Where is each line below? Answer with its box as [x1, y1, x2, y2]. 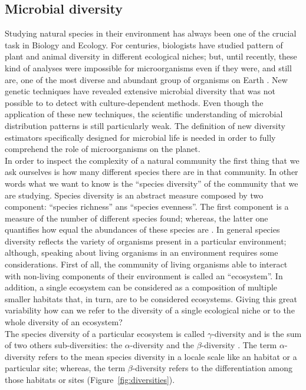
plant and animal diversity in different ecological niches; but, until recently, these [5, 50, 297, 62]
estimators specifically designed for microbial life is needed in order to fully [5, 131, 276, 143]
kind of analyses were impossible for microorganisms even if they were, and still [5, 61, 292, 74]
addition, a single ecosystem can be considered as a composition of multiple [5, 281, 278, 293]
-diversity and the [130, 339, 194, 351]
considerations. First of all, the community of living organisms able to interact [5, 258, 288, 270]
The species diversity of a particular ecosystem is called [5, 327, 205, 339]
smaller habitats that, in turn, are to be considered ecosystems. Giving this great [5, 292, 297, 305]
